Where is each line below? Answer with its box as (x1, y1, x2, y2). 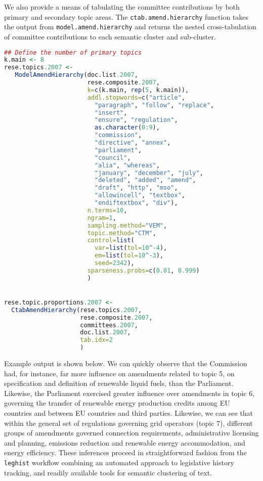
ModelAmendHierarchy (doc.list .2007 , (15, 71, 138, 79)
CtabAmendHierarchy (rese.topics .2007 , (11, 306, 142, 314)
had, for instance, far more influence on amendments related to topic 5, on (4, 368, 235, 378)
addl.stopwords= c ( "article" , (87, 94, 185, 101)
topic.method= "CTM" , (87, 229, 156, 237)
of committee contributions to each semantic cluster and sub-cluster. (4, 31, 216, 41)
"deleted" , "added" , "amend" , (94, 177, 196, 184)
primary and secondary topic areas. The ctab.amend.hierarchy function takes (4, 11, 249, 22)
